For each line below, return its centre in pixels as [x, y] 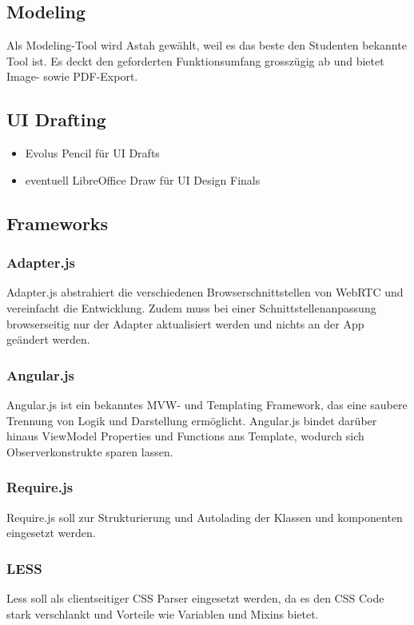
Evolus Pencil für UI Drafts [92, 153]
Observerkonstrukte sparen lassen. [90, 451]
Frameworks [58, 223]
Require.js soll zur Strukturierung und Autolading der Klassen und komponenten [205, 517]
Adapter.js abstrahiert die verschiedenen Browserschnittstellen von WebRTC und [205, 292]
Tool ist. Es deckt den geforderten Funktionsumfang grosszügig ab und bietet [195, 60]
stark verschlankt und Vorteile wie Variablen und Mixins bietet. [163, 613]
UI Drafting [56, 119]
